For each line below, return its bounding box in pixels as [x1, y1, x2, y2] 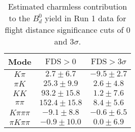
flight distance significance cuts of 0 [5, 24, 130, 35]
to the [9, 12, 30, 24]
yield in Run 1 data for [44, 12, 126, 24]
